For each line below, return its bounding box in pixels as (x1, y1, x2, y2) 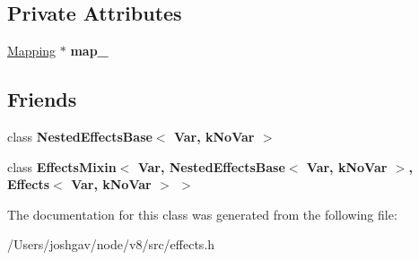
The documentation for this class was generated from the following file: (7, 204, 397, 223)
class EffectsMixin (7, 157, 117, 176)
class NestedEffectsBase (7, 127, 153, 145)
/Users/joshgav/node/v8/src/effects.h (7, 235, 215, 254)
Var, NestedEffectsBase (137, 157, 285, 176)
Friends (7, 85, 77, 113)
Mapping (7, 41, 57, 60)
